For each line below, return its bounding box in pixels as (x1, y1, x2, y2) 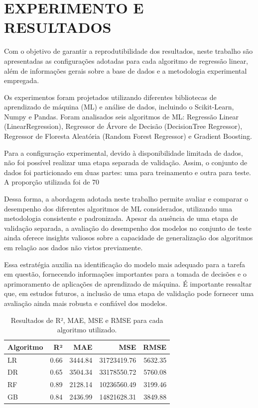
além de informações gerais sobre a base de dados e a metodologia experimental (4, 65, 247, 76)
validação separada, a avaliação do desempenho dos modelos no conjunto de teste (4, 222, 252, 233)
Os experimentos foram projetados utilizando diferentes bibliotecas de (4, 92, 217, 102)
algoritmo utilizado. (57, 324, 117, 335)
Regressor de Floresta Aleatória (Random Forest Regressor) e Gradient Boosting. (4, 131, 252, 141)
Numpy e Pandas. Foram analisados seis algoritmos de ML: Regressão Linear (4, 111, 239, 121)
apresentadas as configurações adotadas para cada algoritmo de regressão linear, (4, 55, 249, 66)
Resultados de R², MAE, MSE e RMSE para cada (10, 314, 163, 325)
